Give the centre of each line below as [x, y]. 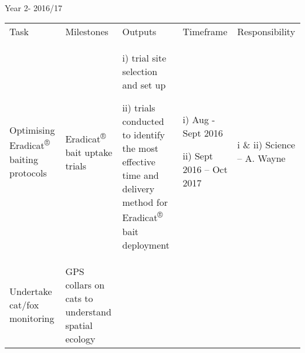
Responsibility [266, 32]
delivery [138, 189]
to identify [143, 135]
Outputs [139, 32]
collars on [85, 284]
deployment [146, 245]
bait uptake [89, 152]
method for [145, 202]
